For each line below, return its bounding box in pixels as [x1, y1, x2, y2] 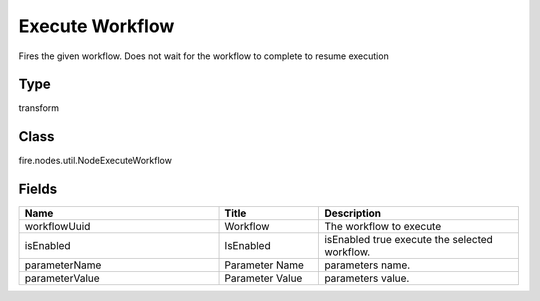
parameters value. [324, 271, 410, 285]
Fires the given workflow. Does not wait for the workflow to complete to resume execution [18, 50, 389, 62]
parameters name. [324, 258, 411, 272]
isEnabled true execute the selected [324, 233, 494, 247]
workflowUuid [24, 220, 91, 234]
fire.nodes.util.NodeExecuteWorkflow [18, 155, 172, 167]
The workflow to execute [324, 220, 442, 234]
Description [324, 206, 382, 220]
